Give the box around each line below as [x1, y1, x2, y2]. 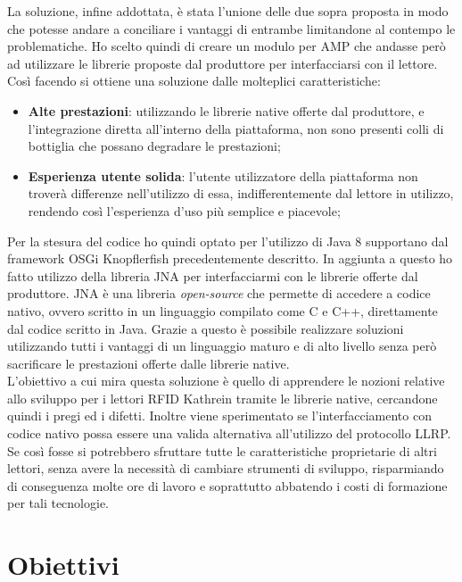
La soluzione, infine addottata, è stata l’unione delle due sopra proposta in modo [7, 2, 449, 20]
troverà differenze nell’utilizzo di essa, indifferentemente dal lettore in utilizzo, [28, 184, 454, 203]
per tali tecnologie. [7, 494, 109, 512]
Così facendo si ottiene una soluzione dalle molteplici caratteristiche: [7, 71, 381, 90]
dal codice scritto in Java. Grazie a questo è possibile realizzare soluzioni [7, 319, 404, 337]
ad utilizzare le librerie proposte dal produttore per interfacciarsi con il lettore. [7, 54, 438, 72]
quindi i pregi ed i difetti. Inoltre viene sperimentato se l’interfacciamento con [7, 406, 432, 425]
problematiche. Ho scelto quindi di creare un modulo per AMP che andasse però [7, 37, 446, 55]
